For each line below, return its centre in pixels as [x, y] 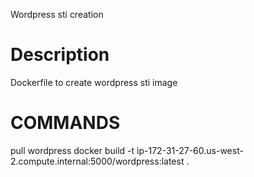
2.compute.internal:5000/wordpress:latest [97, 161]
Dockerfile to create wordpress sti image [94, 82]
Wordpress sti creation [57, 14]
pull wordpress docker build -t [72, 150]
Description [60, 55]
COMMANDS [65, 123]
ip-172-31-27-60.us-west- [190, 150]
